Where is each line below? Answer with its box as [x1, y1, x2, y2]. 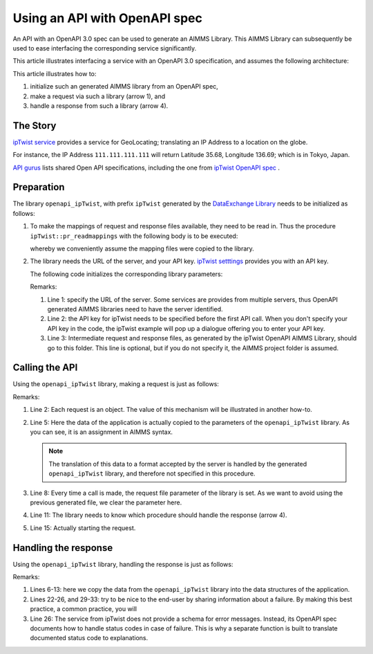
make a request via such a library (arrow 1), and [30, 92, 166, 100]
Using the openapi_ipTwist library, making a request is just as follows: [12, 380, 219, 388]
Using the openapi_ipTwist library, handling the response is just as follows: [12, 560, 233, 568]
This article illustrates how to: [12, 69, 97, 78]
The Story [12, 120, 57, 131]
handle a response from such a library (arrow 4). [30, 101, 169, 110]
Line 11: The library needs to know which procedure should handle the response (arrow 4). [30, 511, 287, 519]
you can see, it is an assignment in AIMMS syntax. [30, 428, 173, 436]
